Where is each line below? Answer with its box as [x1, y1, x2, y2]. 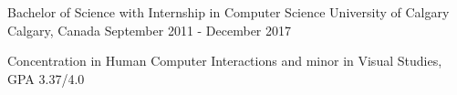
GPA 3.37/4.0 [7, 69, 85, 88]
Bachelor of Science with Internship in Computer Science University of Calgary [7, 3, 450, 21]
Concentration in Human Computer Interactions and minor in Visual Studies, [7, 51, 442, 70]
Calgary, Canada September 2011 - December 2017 [7, 20, 292, 39]
